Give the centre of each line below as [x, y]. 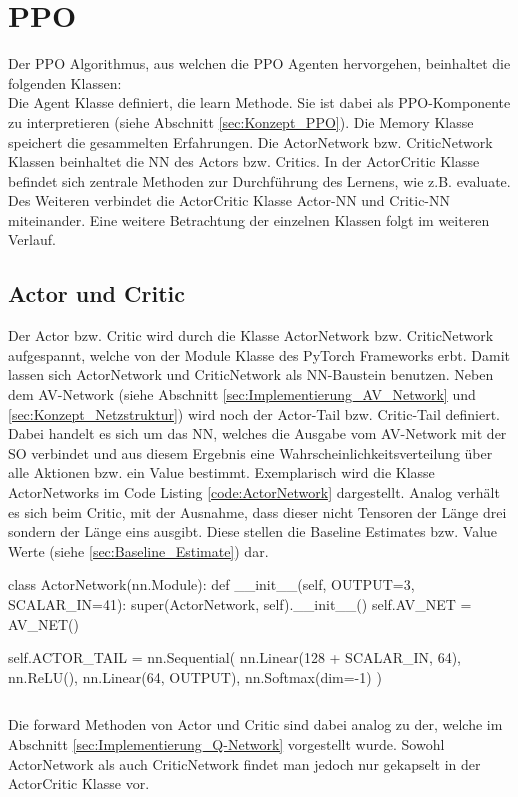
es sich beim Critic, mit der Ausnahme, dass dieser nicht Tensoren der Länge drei [257, 511]
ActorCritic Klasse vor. [79, 783]
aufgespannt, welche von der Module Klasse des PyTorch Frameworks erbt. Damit [259, 354]
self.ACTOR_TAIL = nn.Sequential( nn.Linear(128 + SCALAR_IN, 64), [235, 657]
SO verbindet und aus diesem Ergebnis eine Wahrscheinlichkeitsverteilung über [250, 452]
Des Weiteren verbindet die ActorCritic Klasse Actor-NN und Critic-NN [229, 200]
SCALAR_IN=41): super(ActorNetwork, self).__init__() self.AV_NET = [240, 603]
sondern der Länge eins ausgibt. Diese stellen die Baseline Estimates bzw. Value [253, 531]
